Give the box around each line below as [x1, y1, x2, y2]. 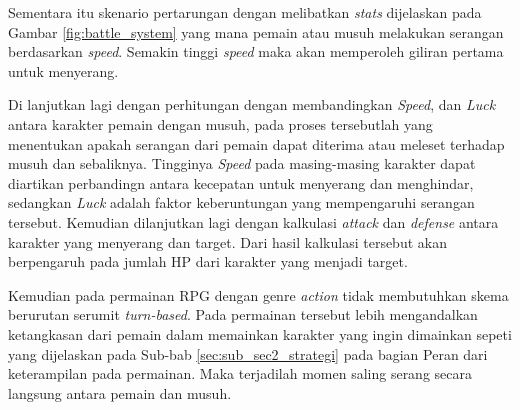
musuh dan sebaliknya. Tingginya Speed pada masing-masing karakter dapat [8, 153, 476, 174]
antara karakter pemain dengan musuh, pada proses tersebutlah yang [8, 113, 433, 134]
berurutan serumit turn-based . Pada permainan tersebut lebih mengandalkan [8, 304, 478, 325]
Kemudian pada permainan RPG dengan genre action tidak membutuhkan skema [8, 284, 509, 305]
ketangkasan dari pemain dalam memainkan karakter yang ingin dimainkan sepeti [8, 323, 512, 344]
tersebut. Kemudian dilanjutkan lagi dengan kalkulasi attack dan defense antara [8, 211, 499, 232]
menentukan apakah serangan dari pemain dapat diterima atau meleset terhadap [8, 133, 505, 154]
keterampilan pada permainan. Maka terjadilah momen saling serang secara [8, 363, 473, 384]
